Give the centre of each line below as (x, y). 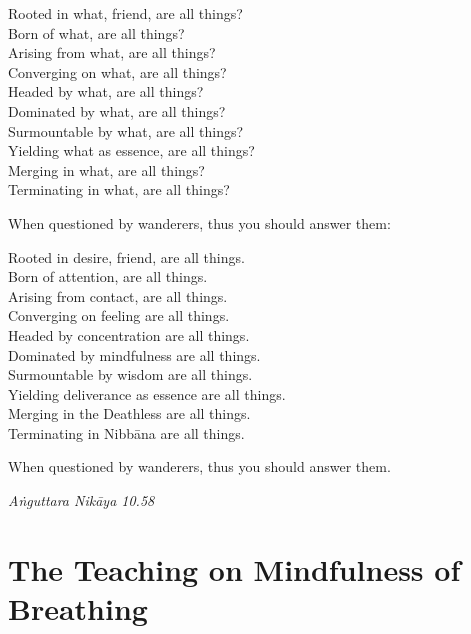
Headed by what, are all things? (106, 91)
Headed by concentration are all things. (129, 334)
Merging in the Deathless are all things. (129, 413)
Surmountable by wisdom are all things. (130, 374)
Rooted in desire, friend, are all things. (126, 256)
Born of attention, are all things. (108, 276)
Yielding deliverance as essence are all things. (147, 393)
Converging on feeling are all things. (119, 315)
